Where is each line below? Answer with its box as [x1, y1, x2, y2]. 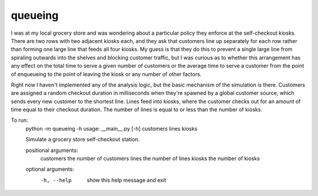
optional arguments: [25, 165, 75, 173]
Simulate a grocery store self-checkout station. [25, 136, 140, 143]
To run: [11, 117, 29, 124]
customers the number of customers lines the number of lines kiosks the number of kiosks [40, 155, 260, 162]
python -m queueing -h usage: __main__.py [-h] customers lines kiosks [25, 125, 197, 132]
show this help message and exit [87, 177, 166, 184]
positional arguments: [25, 147, 78, 154]
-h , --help [40, 177, 72, 184]
